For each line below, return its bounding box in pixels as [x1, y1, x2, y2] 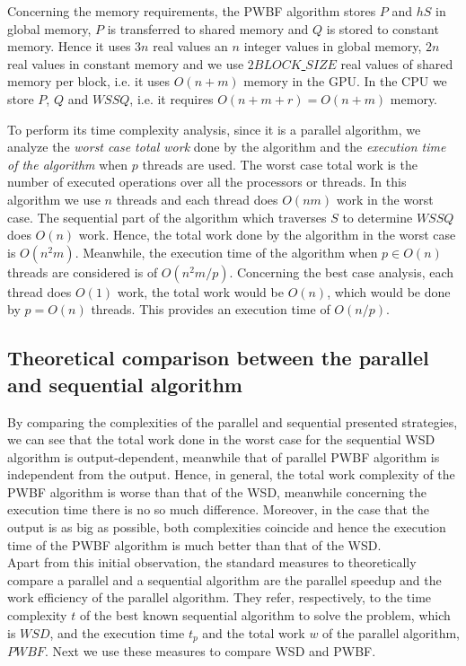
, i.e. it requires [129, 89, 214, 108]
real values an [153, 37, 228, 56]
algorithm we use [7, 189, 101, 208]
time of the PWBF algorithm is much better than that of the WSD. [7, 535, 382, 554]
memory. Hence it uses [7, 37, 131, 56]
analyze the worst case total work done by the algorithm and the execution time [7, 137, 446, 156]
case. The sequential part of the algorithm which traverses [7, 207, 327, 226]
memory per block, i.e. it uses [7, 72, 171, 91]
